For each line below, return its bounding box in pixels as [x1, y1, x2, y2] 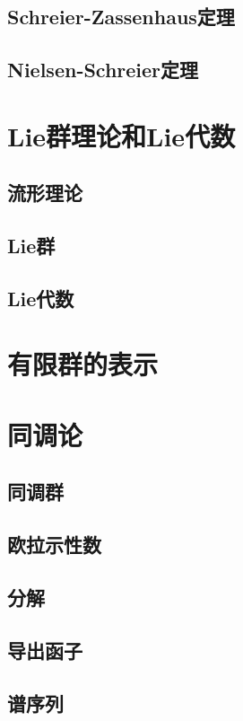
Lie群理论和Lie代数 [7, 117, 236, 154]
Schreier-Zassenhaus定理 [7, 3, 235, 31]
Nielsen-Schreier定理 [7, 56, 199, 84]
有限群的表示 [7, 346, 159, 382]
